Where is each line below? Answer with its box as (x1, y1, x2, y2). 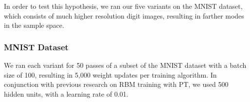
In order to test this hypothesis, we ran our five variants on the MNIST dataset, (4, 1, 243, 11)
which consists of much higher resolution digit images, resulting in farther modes (4, 10, 244, 20)
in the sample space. (4, 20, 64, 30)
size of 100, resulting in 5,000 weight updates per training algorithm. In (4, 69, 217, 80)
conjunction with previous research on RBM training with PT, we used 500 (4, 79, 229, 89)
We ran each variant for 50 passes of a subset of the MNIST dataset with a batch (4, 60, 247, 70)
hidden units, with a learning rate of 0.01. (4, 88, 128, 99)
